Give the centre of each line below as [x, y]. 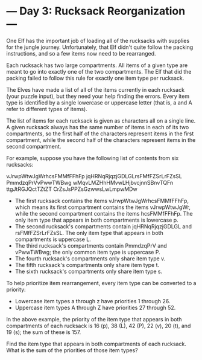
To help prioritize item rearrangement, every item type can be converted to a [101, 283]
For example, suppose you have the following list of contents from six [93, 158]
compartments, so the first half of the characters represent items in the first [100, 133]
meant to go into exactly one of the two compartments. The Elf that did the [99, 71]
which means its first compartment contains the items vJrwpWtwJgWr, [103, 207]
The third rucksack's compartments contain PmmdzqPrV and [91, 245]
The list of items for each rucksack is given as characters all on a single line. [101, 121]
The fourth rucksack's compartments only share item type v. [90, 259]
